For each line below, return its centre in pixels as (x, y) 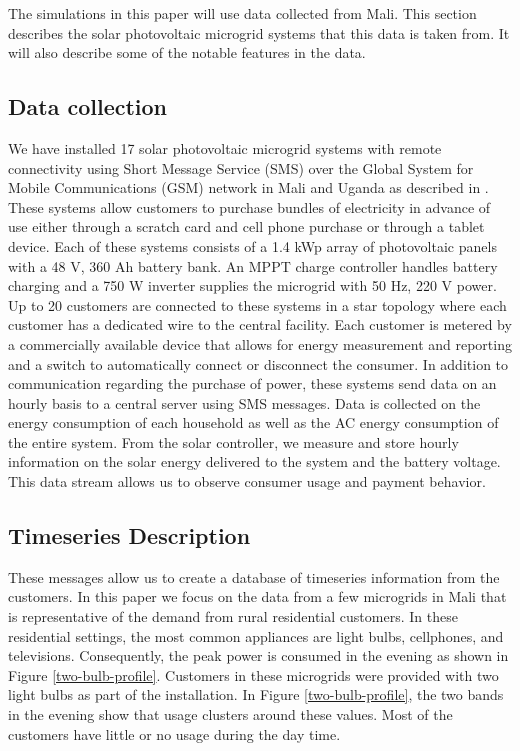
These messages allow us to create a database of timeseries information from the (254, 576)
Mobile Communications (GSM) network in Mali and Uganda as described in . (248, 187)
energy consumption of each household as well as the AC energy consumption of (253, 422)
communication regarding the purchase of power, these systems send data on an (252, 383)
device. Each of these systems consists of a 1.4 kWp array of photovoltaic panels (252, 245)
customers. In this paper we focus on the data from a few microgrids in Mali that (257, 596)
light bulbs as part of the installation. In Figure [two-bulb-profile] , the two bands (256, 694)
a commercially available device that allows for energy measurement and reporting (260, 343)
